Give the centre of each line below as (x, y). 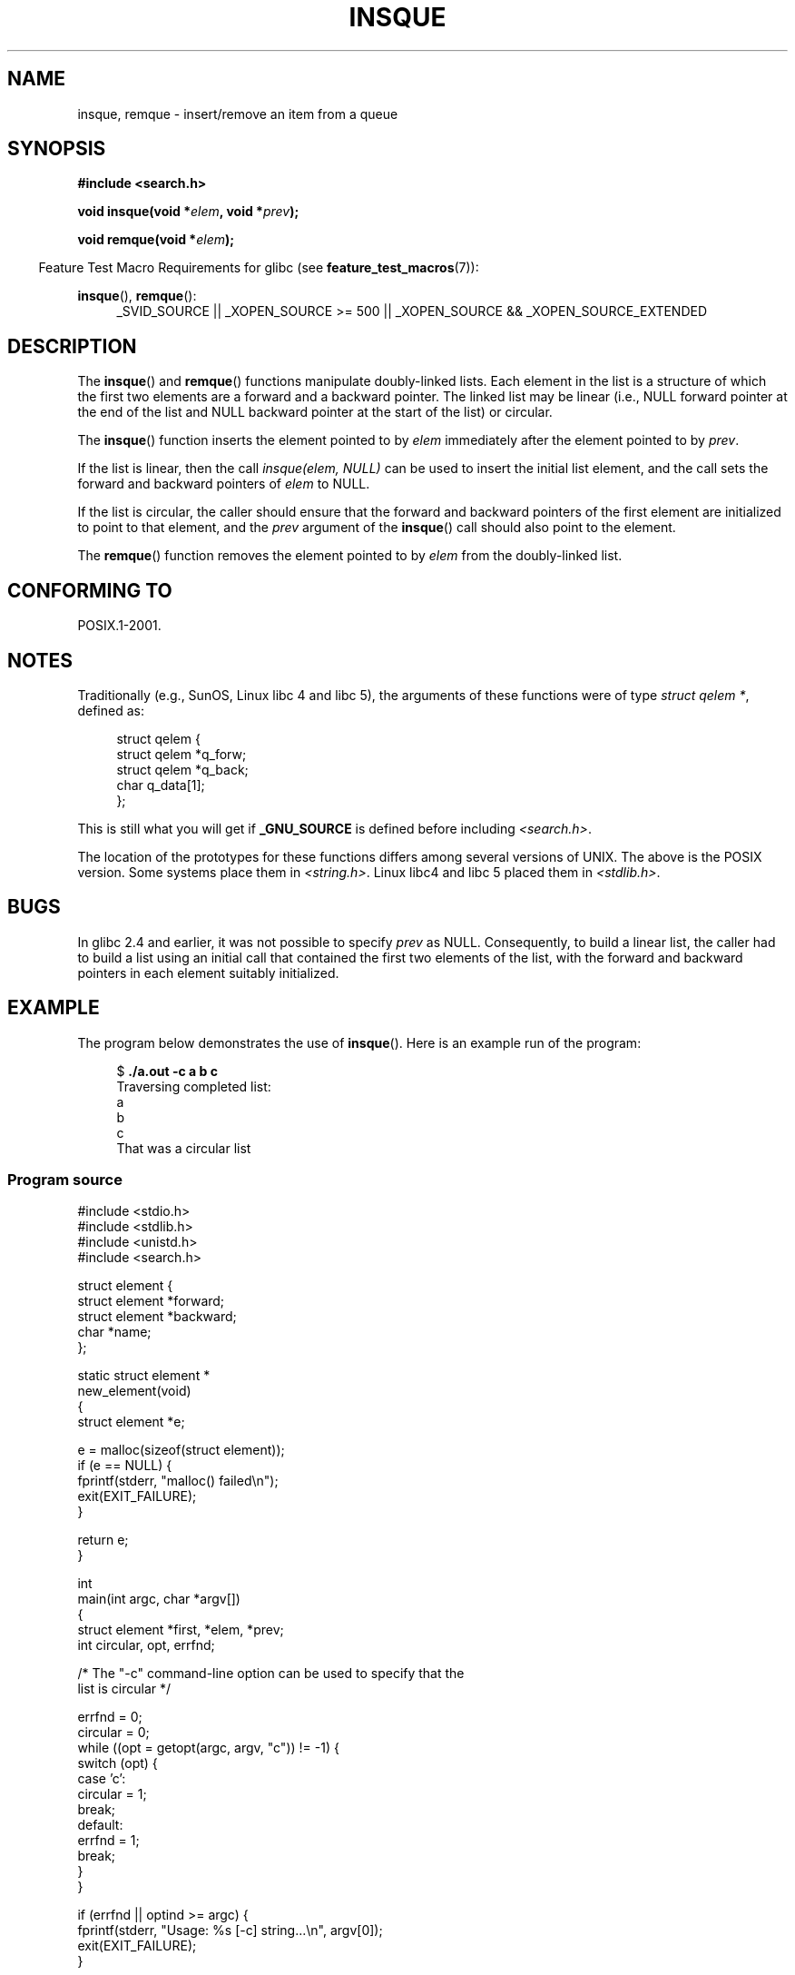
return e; (103, 1540)
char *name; (114, 1332)
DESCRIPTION (72, 346)
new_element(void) (134, 1391)
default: (100, 1825)
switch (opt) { (118, 1763)
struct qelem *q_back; (182, 769)
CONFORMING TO (90, 590)
